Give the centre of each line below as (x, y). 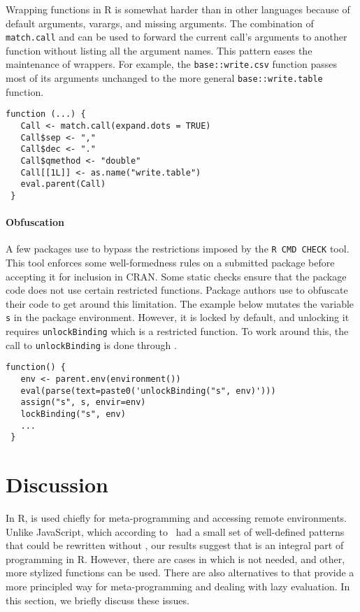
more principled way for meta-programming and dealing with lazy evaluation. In (178, 586)
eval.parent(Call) (63, 184)
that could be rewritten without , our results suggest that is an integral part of (175, 545)
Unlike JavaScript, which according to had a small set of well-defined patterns (175, 531)
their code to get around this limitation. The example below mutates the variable (180, 303)
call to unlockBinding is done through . (91, 344)
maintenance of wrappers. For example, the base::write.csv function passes (171, 64)
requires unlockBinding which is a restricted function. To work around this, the (177, 331)
